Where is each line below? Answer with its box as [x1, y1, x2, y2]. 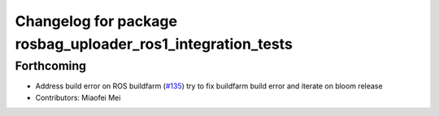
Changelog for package [15, 12, 178, 30]
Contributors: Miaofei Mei [35, 92, 121, 102]
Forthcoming [15, 58, 87, 73]
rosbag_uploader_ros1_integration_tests [15, 35, 293, 53]
